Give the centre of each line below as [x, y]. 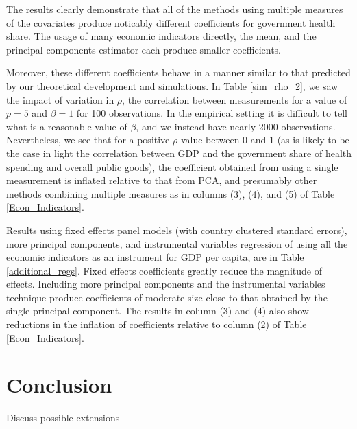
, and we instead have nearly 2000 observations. [236, 126]
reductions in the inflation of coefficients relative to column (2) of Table [157, 324]
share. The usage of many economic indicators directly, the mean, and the [161, 36]
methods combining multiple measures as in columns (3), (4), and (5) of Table [171, 193]
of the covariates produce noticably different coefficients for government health [171, 22]
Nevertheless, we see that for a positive [88, 140]
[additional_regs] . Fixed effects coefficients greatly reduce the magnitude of [164, 270]
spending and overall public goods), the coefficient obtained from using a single [172, 166]
